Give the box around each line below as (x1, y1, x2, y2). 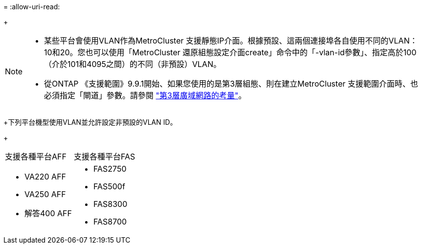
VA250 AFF (24, 189, 66, 199)
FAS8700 (93, 217, 127, 226)
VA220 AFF (24, 172, 67, 181)
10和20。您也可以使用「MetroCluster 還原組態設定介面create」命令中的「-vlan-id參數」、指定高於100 (44, 47, 417, 57)
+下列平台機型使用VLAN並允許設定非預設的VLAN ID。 (3, 118, 177, 126)
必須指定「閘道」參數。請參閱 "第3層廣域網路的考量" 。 (44, 90, 246, 100)
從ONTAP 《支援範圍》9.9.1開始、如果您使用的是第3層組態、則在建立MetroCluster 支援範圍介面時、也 (44, 79, 418, 89)
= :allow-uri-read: (3, 2, 60, 11)
